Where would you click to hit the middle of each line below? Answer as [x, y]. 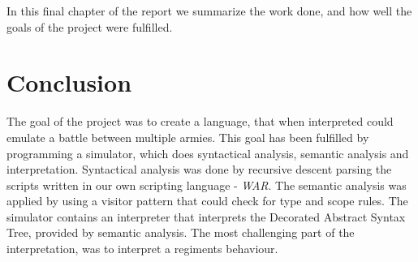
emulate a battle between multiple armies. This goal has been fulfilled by [188, 137]
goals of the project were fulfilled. [90, 26]
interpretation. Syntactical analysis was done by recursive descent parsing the [199, 169]
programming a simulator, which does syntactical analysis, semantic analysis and [208, 153]
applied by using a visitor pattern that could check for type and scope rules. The [207, 201]
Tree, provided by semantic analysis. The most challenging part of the [181, 232]
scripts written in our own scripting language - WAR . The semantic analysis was [207, 185]
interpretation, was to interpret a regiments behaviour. [142, 249]
